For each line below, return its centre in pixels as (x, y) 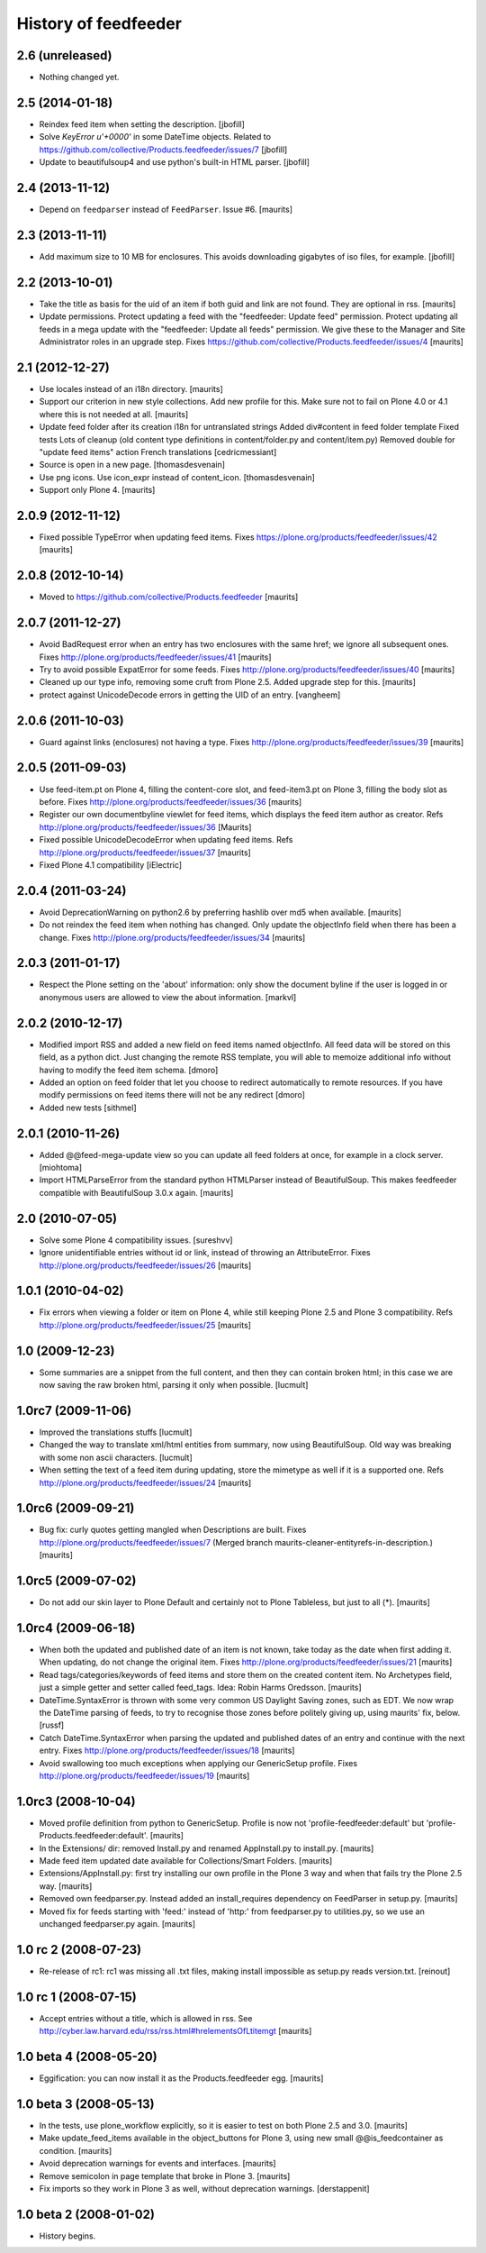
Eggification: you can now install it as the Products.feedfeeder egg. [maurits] (181, 2078)
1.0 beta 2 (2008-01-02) (85, 2214)
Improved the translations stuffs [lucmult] (116, 1432)
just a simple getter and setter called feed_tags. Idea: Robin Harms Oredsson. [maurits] (200, 1687)
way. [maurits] (66, 1886)
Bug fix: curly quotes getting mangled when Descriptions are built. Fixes (173, 1530)
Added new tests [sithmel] (88, 1108)
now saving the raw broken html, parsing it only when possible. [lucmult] (174, 1385)
